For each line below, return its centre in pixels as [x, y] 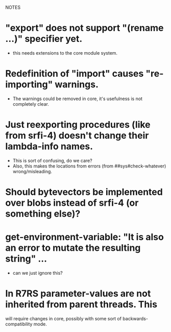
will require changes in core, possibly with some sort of [63, 318]
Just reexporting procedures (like [78, 125]
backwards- [135, 318]
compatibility [19, 324]
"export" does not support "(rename [84, 28]
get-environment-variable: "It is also [85, 237]
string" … [26, 259]
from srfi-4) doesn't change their [77, 136]
